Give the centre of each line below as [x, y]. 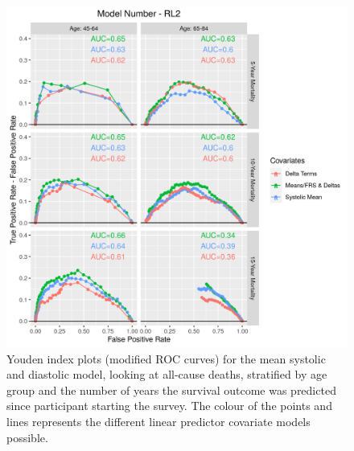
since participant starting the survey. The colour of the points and [169, 406]
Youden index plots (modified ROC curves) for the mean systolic [166, 358]
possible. [27, 437]
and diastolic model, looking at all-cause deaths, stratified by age [167, 374]
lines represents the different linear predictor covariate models [158, 421]
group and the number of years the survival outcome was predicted [171, 389]
